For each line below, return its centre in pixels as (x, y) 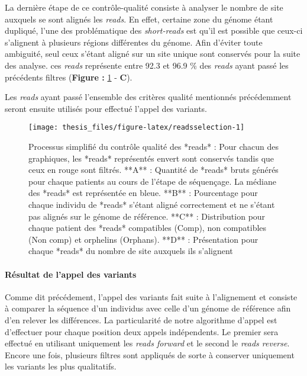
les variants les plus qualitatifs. (61, 366)
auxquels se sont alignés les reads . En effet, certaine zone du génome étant (139, 19)
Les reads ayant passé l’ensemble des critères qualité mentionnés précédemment (148, 97)
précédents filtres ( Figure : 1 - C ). (69, 77)
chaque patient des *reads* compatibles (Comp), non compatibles (148, 228)
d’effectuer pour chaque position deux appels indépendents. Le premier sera (142, 331)
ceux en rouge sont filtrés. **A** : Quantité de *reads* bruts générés (153, 170)
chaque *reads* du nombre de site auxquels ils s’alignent (131, 251)
